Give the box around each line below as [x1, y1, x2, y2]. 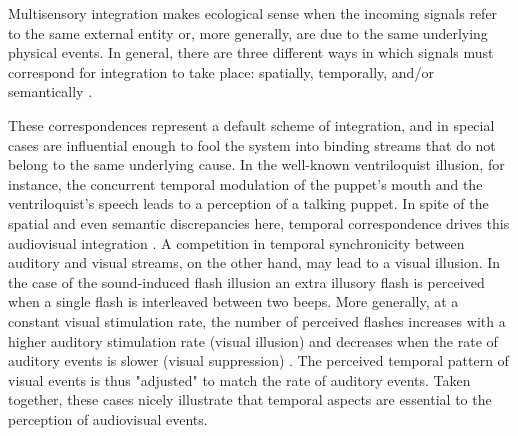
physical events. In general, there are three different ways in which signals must [8, 42, 494, 63]
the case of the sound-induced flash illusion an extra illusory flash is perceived [8, 271, 485, 292]
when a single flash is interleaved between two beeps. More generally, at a [8, 291, 459, 312]
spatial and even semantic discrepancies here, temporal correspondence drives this [8, 212, 510, 233]
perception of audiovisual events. [8, 408, 208, 429]
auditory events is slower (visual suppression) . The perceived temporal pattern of [8, 350, 509, 371]
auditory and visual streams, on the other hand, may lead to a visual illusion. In [8, 252, 501, 273]
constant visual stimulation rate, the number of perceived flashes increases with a [8, 310, 506, 331]
